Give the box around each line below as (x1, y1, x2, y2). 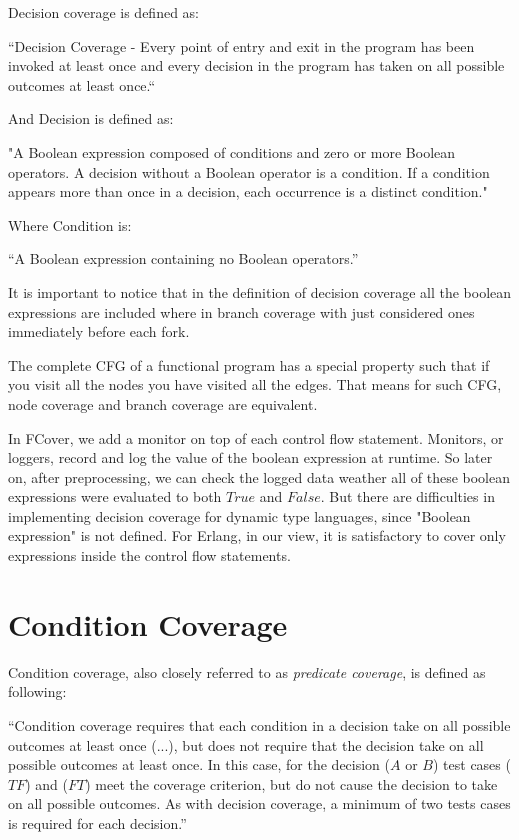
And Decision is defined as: (8, 108, 174, 129)
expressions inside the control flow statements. (8, 545, 291, 566)
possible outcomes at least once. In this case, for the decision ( (8, 754, 391, 775)
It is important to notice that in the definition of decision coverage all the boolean (8, 281, 512, 302)
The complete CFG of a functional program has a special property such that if (8, 354, 490, 375)
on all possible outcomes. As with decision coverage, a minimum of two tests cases (8, 793, 511, 814)
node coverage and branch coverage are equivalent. (8, 393, 318, 414)
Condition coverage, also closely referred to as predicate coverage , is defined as (8, 661, 486, 682)
